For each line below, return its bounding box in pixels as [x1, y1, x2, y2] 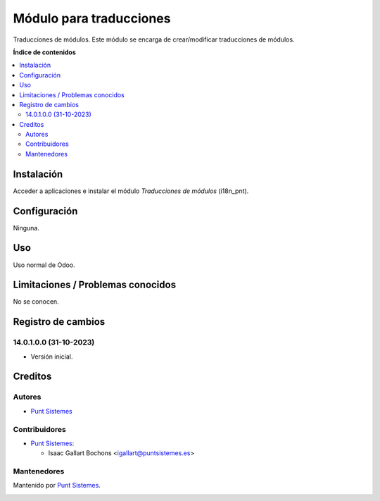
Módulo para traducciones [13, 11, 171, 26]
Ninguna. [13, 223, 40, 232]
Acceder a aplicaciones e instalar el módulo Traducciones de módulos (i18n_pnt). [13, 187, 249, 195]
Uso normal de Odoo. [13, 261, 75, 269]
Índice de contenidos [13, 48, 77, 56]
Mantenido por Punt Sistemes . [13, 481, 101, 490]
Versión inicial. [30, 352, 73, 361]
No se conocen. [13, 297, 59, 306]
